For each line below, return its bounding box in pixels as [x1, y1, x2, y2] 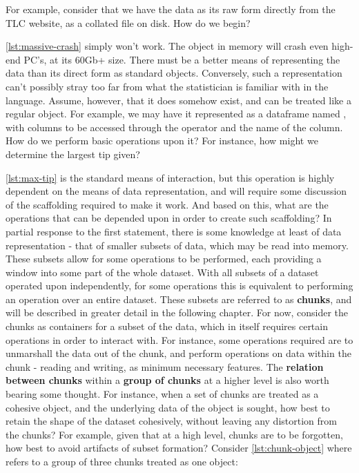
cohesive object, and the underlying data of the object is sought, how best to [6, 400, 330, 414]
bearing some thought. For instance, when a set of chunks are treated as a [6, 387, 319, 401]
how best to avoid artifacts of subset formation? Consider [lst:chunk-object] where [6, 441, 352, 455]
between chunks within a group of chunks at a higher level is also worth [6, 373, 329, 387]
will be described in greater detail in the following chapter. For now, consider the [6, 305, 349, 320]
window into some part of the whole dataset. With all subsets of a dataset [6, 264, 319, 279]
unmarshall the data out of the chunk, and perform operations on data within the [6, 346, 351, 360]
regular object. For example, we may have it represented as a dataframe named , [6, 106, 347, 121]
